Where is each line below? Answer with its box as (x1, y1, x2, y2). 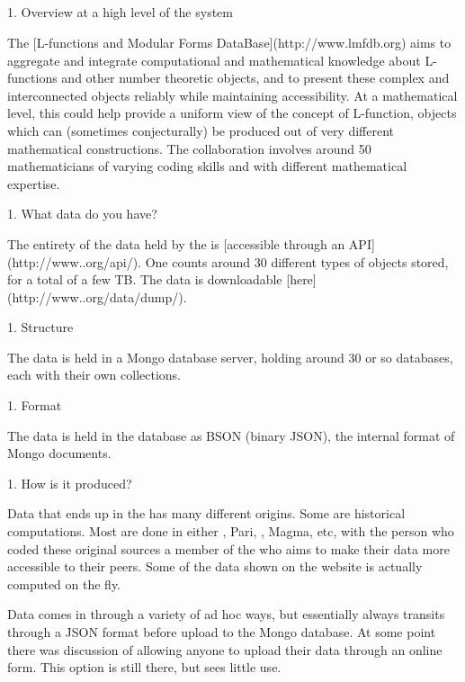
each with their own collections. (7, 365, 181, 384)
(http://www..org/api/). (7, 252, 142, 271)
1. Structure (7, 318, 74, 337)
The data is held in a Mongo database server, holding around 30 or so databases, (7, 347, 453, 366)
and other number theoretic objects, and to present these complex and (61, 68, 450, 87)
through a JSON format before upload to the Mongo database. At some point (7, 623, 436, 642)
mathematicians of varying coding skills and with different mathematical (7, 157, 407, 175)
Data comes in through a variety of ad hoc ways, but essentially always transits (7, 605, 445, 624)
